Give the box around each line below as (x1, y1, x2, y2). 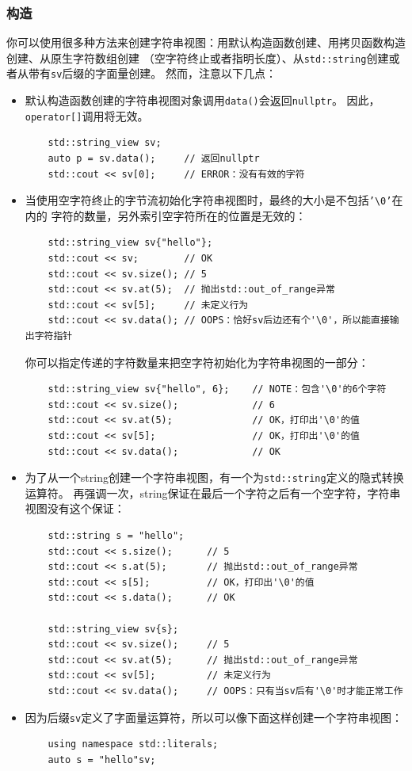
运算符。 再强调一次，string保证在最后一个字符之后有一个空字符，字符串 (25, 484, 401, 501)
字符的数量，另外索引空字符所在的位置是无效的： (51, 207, 307, 223)
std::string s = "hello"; (48, 530, 185, 542)
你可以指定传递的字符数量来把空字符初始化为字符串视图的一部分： (25, 353, 369, 370)
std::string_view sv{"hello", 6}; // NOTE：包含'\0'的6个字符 (48, 384, 387, 395)
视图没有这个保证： (25, 500, 125, 517)
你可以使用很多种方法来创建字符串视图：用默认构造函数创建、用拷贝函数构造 (6, 34, 406, 51)
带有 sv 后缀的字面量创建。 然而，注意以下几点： (28, 65, 277, 82)
